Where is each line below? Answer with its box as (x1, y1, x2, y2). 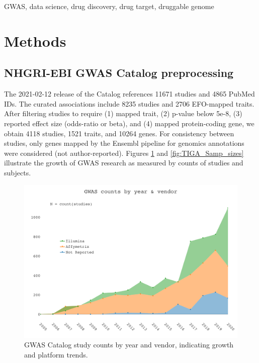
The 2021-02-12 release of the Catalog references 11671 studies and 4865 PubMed (4, 88, 255, 99)
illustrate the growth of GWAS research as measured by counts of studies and (4, 157, 243, 168)
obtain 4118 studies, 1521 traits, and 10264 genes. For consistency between (4, 128, 234, 138)
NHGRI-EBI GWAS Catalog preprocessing (4, 65, 234, 80)
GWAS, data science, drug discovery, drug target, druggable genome (4, 1, 214, 11)
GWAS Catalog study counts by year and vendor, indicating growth (24, 339, 234, 350)
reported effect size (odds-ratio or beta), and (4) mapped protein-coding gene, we (4, 118, 254, 128)
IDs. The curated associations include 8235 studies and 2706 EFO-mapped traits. (4, 98, 254, 109)
